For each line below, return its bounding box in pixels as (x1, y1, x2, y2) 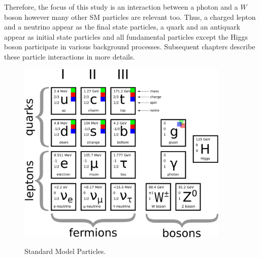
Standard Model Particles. (24, 246, 106, 256)
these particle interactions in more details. (4, 51, 135, 62)
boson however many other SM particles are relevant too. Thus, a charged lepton (4, 11, 256, 22)
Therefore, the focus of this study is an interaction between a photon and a (4, 2, 238, 12)
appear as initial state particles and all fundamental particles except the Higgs (4, 31, 248, 42)
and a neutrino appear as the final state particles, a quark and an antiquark (4, 21, 240, 32)
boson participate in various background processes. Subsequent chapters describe (4, 41, 255, 52)
